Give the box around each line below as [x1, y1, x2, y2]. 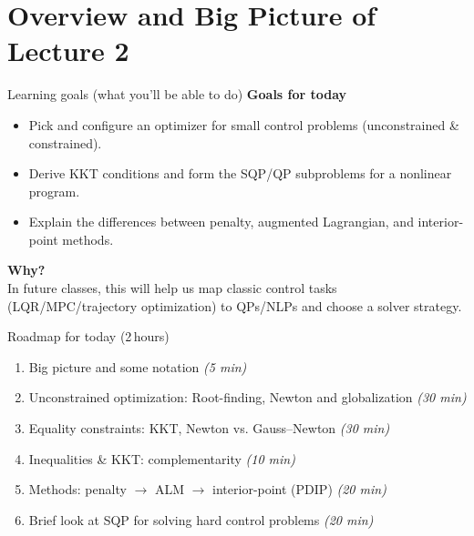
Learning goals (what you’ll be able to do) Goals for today [7, 85, 347, 104]
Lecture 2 [7, 32, 129, 69]
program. [28, 181, 80, 200]
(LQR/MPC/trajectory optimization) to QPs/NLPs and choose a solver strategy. [7, 296, 462, 315]
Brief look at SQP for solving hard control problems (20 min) [28, 510, 374, 529]
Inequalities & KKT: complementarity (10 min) [28, 449, 295, 468]
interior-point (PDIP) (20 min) [212, 480, 386, 499]
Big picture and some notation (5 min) [28, 357, 247, 376]
